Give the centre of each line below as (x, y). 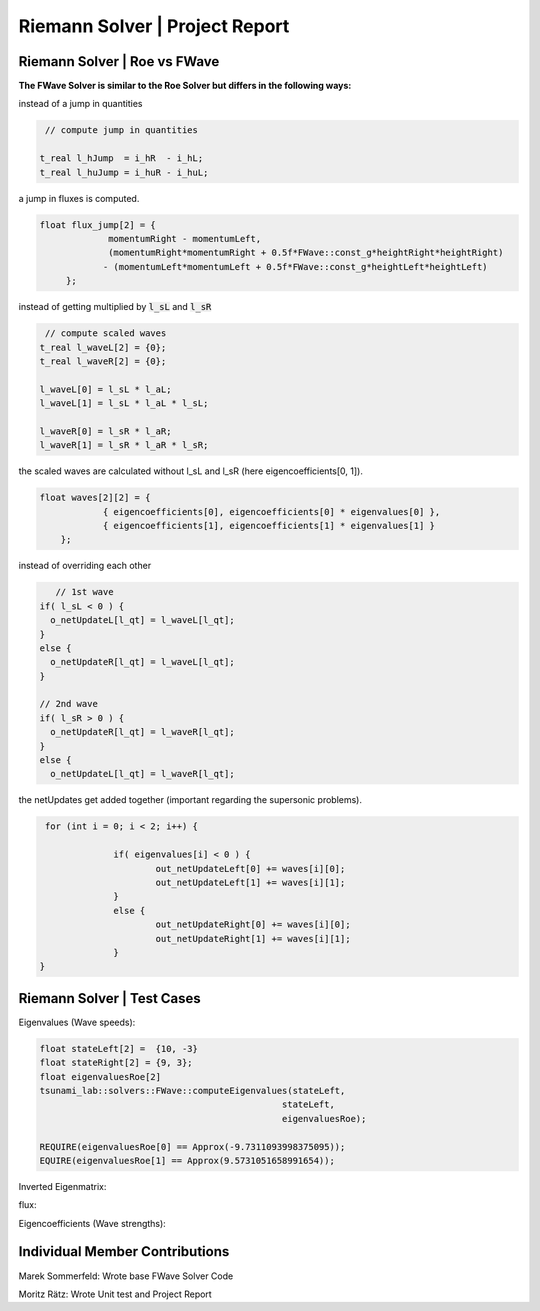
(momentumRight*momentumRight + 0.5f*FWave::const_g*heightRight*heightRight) (306, 253)
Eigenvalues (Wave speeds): (77, 1022)
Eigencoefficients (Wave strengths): (92, 1223)
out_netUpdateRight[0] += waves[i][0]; (253, 924)
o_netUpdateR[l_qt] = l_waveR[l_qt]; (142, 732)
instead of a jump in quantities (80, 104)
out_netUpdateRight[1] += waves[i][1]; (253, 938)
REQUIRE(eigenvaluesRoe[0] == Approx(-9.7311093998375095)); (192, 1146)
